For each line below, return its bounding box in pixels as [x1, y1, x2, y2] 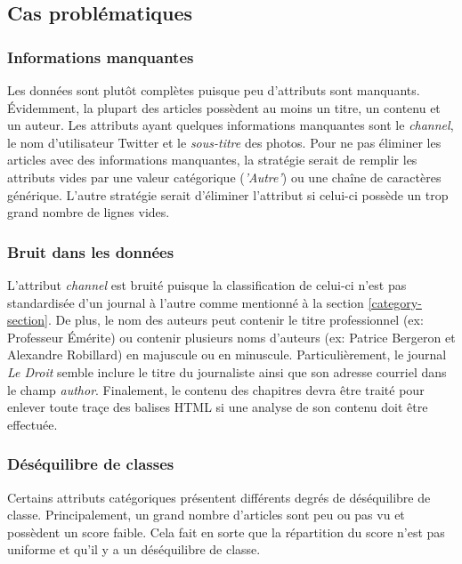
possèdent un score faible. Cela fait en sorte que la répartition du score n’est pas [7, 522, 445, 541]
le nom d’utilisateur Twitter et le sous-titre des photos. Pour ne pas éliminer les [7, 133, 442, 151]
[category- [368, 293, 422, 311]
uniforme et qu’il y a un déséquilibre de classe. [7, 540, 261, 559]
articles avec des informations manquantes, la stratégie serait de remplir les [7, 150, 417, 169]
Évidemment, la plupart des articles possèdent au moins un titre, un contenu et [7, 98, 441, 117]
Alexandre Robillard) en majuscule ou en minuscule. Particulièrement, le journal [7, 345, 447, 364]
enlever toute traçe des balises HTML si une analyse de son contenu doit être [7, 398, 428, 416]
